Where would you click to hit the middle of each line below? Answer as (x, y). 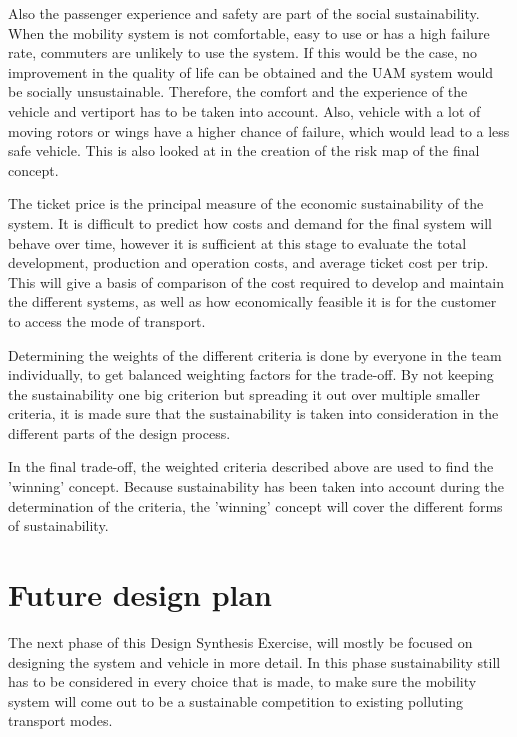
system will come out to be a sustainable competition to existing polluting (235, 700)
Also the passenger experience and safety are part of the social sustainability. (244, 13)
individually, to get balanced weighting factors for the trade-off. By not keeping (251, 374)
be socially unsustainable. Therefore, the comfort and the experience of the (238, 91)
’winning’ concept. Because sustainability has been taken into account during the (256, 486)
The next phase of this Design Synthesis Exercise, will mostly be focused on (240, 641)
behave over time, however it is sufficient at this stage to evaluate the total (237, 242)
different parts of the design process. (119, 432)
